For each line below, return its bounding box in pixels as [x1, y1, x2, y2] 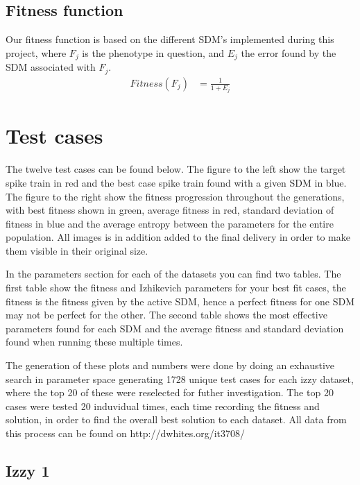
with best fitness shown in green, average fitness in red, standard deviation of [6, 203, 334, 217]
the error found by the [241, 45, 336, 60]
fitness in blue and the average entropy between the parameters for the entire [6, 216, 334, 230]
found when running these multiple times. [6, 334, 183, 349]
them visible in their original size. [6, 243, 148, 257]
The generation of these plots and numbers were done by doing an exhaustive [6, 358, 335, 373]
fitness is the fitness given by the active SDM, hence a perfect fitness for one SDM [6, 293, 355, 308]
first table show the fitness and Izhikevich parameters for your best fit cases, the [6, 280, 346, 295]
